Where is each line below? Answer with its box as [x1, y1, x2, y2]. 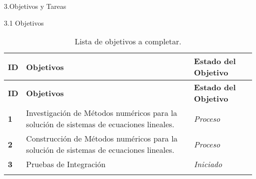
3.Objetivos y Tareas [4, 1, 66, 11]
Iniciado [194, 158, 222, 170]
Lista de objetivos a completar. [74, 36, 182, 47]
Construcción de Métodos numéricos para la [26, 133, 178, 144]
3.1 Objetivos [4, 17, 44, 28]
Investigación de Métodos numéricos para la [26, 107, 177, 119]
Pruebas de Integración [26, 158, 106, 170]
